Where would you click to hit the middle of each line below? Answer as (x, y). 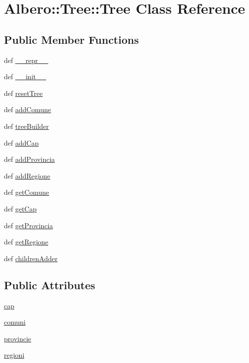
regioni (14, 355)
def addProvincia (30, 159)
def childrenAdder (31, 258)
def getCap (20, 208)
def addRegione (27, 175)
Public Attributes (50, 285)
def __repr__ (26, 60)
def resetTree (23, 93)
